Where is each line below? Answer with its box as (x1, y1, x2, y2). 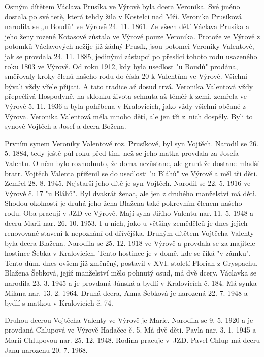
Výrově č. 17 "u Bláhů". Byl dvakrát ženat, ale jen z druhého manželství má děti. (5, 187, 257, 198)
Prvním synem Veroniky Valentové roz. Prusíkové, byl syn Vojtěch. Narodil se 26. (5, 138, 258, 148)
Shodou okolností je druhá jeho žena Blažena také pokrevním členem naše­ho (5, 198, 242, 208)
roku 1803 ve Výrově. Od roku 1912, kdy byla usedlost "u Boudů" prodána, (5, 61, 238, 71)
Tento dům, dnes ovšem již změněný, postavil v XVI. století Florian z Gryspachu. (5, 257, 258, 268)
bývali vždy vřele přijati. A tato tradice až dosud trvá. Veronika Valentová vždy (5, 80, 253, 91)
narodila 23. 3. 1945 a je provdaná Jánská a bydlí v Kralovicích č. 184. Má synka (5, 278, 257, 288)
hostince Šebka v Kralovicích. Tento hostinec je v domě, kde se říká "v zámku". (5, 248, 251, 258)
